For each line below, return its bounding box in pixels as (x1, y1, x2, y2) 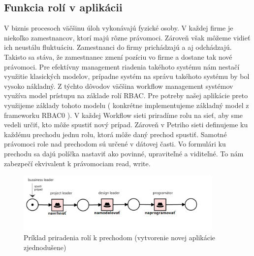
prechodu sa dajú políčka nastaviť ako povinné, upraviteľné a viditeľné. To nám (4, 148, 244, 158)
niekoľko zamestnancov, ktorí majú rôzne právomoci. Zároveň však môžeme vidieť (4, 32, 251, 42)
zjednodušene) (24, 242, 66, 252)
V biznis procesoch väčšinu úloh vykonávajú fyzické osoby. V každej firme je (4, 23, 233, 33)
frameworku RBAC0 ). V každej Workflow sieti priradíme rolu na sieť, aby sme (4, 110, 243, 120)
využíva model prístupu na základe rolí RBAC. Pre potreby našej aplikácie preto (4, 90, 248, 101)
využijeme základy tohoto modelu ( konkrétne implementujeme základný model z (4, 100, 249, 110)
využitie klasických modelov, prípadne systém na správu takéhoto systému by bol (4, 71, 250, 81)
